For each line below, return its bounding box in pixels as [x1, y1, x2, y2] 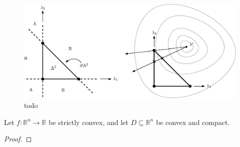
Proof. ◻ [4, 133, 32, 144]
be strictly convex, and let [48, 116, 128, 127]
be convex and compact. [155, 116, 230, 127]
